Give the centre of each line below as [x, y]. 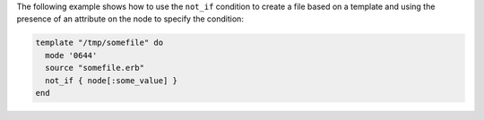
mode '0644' [71, 55]
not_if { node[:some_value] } [112, 80]
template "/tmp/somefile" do [99, 43]
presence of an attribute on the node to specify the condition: [130, 19]
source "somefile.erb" [95, 68]
